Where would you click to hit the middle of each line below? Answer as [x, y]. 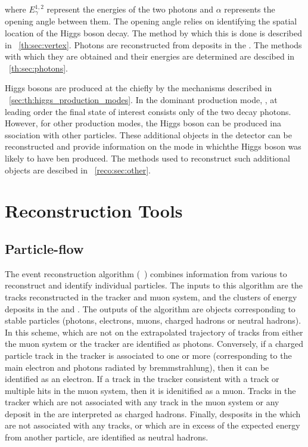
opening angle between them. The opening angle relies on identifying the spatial [151, 21]
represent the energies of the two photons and [130, 9]
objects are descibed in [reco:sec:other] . [78, 170]
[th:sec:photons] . [38, 68]
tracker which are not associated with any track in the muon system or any [142, 402]
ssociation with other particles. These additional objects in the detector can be [148, 134]
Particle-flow [44, 248]
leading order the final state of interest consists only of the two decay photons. [148, 111]
